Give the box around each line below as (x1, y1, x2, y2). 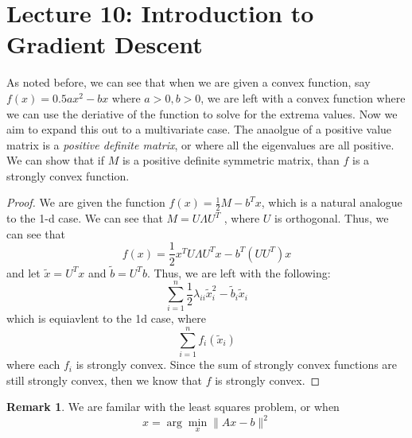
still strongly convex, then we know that (6, 371, 202, 388)
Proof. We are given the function (6, 194, 165, 211)
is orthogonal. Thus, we (274, 210, 389, 227)
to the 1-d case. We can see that (6, 210, 163, 227)
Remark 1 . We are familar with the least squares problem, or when (6, 398, 340, 415)
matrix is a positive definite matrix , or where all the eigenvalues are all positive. (6, 136, 395, 153)
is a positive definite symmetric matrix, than (122, 152, 340, 169)
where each (6, 356, 60, 373)
